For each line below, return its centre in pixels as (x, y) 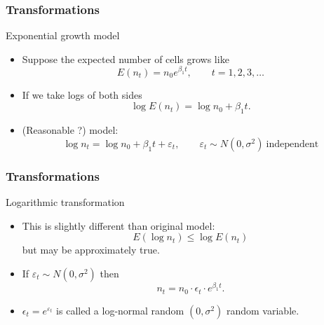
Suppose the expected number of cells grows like (126, 58)
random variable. (263, 310)
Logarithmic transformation (65, 202)
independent (292, 144)
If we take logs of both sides (82, 94)
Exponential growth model (63, 35)
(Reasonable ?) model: (70, 130)
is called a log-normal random (120, 310)
